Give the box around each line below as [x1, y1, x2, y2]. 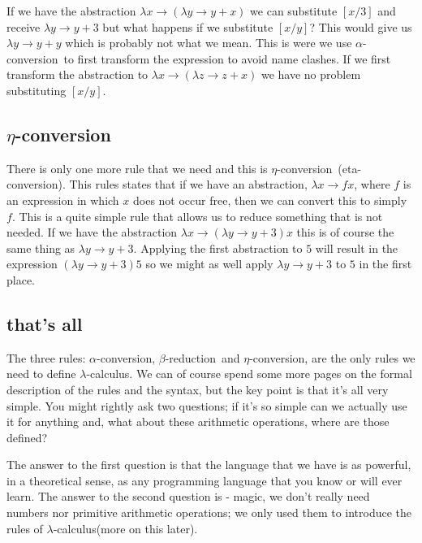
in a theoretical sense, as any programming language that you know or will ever [6, 471, 403, 489]
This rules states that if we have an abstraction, [69, 176, 308, 193]
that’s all [6, 311, 83, 336]
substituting [6, 81, 67, 98]
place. [6, 271, 35, 288]
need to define [6, 365, 76, 382]
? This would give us [309, 18, 412, 35]
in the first [359, 255, 412, 272]
